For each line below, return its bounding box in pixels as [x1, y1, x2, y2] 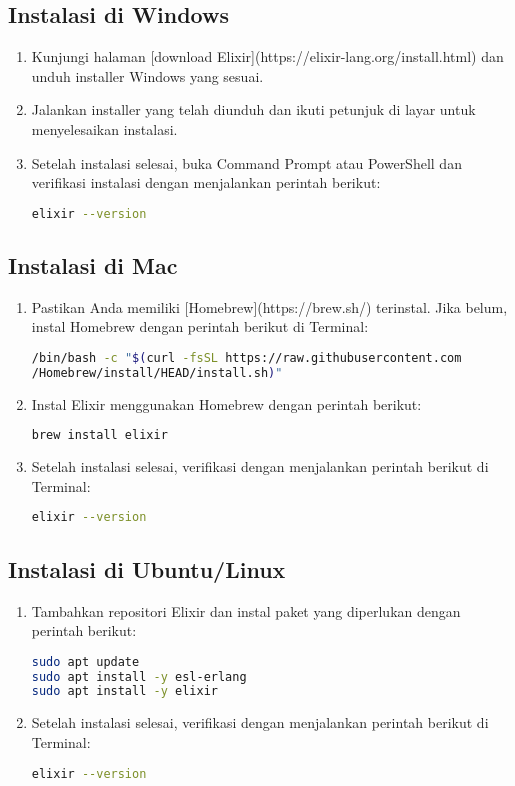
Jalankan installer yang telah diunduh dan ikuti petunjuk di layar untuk [31, 99, 476, 120]
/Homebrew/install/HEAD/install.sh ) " [31, 365, 283, 380]
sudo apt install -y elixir [31, 684, 218, 699]
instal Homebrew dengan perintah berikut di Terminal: [31, 316, 369, 337]
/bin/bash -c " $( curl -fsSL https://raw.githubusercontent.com [31, 351, 462, 366]
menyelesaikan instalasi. [31, 118, 178, 139]
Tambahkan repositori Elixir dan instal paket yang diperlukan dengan [31, 600, 461, 621]
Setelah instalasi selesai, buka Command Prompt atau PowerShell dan [31, 152, 462, 173]
